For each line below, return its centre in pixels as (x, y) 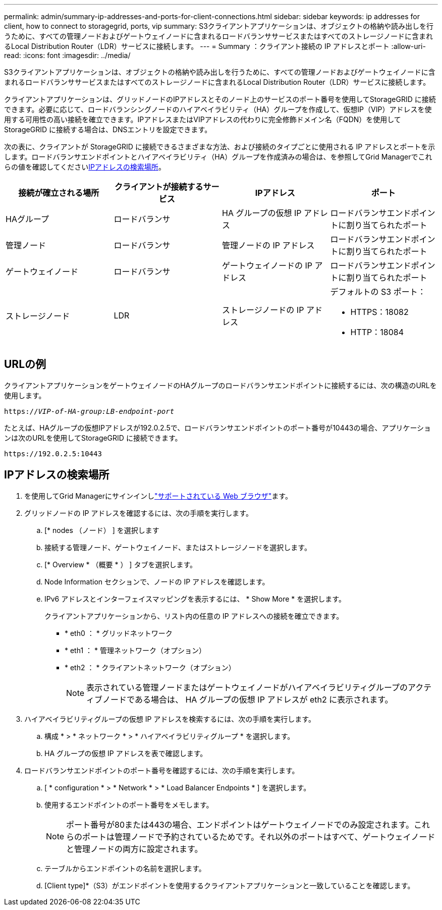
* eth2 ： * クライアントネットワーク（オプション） (150, 667)
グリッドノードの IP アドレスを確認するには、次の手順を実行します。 (139, 513)
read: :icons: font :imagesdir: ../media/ (67, 55)
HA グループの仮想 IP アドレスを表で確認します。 (126, 753)
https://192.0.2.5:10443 (53, 453)
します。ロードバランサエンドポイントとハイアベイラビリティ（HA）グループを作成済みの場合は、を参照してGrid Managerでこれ (218, 157)
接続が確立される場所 (59, 193)
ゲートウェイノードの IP (267, 265)
